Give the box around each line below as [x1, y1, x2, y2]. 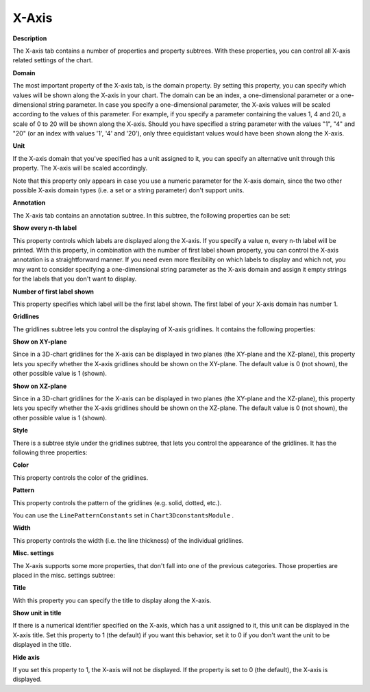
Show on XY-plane [12, 337, 68, 346]
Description [12, 34, 47, 42]
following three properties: [12, 448, 88, 457]
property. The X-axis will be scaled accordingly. [12, 164, 147, 172]
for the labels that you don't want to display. [12, 274, 137, 283]
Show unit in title [12, 609, 62, 617]
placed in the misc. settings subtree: [12, 571, 116, 579]
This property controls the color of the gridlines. [12, 473, 149, 482]
